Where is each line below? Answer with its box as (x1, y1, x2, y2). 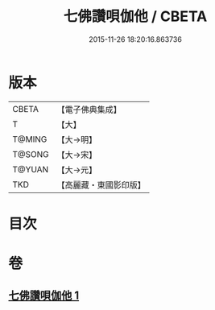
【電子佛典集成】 (56, 104, 122, 115)
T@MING (12, 134, 48, 145)
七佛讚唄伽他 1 (8, 289, 80, 303)
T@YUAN (12, 163, 49, 175)
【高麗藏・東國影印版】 (56, 179, 147, 190)
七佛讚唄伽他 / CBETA (63, 7, 208, 26)
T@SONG (12, 148, 50, 159)
